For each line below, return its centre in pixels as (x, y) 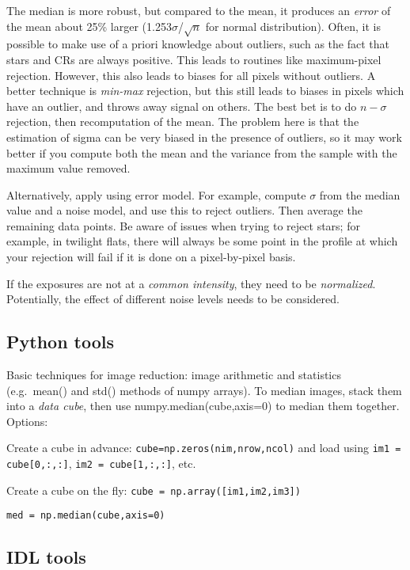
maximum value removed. (68, 168)
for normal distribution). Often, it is (293, 26)
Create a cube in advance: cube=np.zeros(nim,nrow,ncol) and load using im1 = (204, 448)
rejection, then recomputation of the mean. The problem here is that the (183, 122)
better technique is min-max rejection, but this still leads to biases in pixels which (205, 91)
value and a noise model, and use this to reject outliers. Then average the (184, 210)
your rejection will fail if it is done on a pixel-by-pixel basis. (151, 257)
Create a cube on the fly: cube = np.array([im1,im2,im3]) (154, 490)
